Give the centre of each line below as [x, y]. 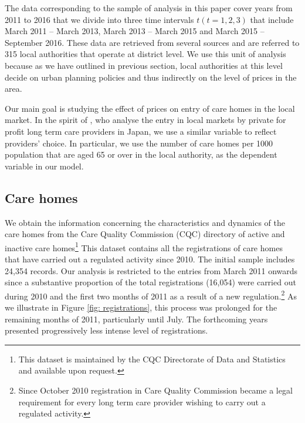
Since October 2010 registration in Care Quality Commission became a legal [155, 390]
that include [272, 19]
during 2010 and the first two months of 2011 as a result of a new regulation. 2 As [151, 295]
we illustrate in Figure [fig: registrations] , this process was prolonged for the [141, 307]
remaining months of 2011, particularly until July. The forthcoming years [136, 319]
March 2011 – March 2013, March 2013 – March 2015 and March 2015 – [135, 31]
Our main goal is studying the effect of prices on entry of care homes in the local [150, 108]
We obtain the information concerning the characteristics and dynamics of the [145, 222]
